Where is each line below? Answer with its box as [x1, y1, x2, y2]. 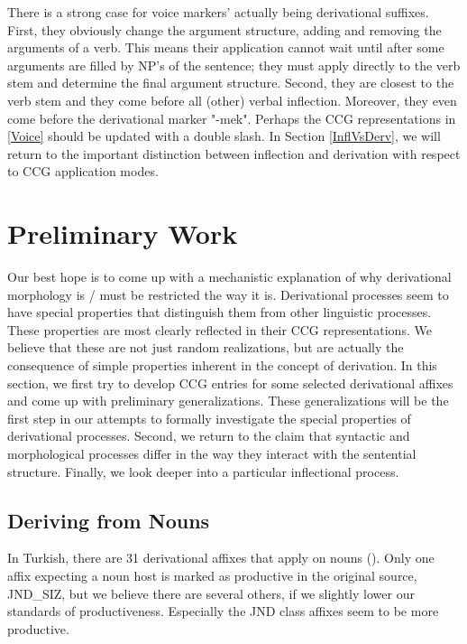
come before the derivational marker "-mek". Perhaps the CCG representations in [7, 108, 456, 127]
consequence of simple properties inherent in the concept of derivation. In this [7, 356, 437, 375]
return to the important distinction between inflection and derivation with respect [7, 144, 461, 163]
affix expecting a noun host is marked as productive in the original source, [7, 565, 417, 584]
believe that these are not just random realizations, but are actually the [7, 338, 404, 357]
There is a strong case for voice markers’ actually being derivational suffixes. [7, 3, 429, 21]
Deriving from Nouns [7, 506, 210, 534]
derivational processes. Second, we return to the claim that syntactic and [7, 426, 410, 445]
